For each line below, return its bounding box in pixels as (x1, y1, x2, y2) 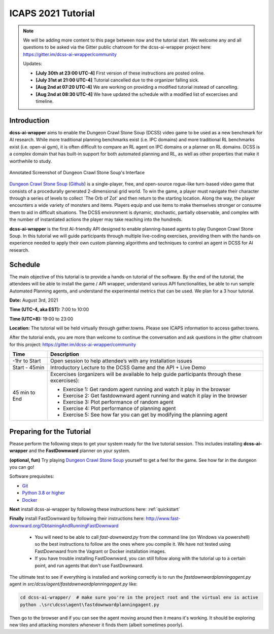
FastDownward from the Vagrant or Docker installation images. (35, 548, 166, 554)
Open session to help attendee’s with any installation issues (50, 357, 192, 364)
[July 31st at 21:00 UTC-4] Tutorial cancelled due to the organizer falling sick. (36, 77, 199, 83)
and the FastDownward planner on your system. (28, 447, 130, 454)
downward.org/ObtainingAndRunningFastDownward (9, 523, 119, 529)
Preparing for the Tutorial (9, 427, 91, 436)
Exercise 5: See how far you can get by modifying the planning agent (62, 411, 228, 418)
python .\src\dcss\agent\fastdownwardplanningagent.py (20, 602, 159, 608)
